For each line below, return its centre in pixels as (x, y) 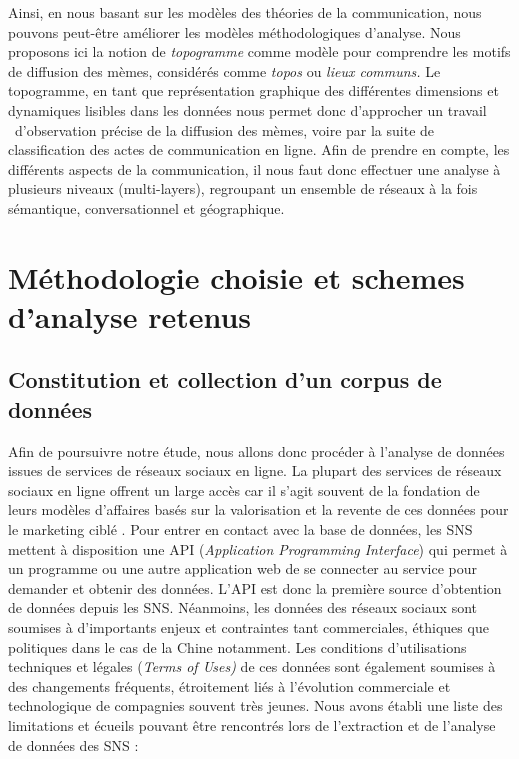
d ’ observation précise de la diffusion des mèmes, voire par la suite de (224, 129)
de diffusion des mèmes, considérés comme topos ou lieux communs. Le (224, 70)
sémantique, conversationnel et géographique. (146, 207)
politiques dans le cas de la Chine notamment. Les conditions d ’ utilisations (237, 646)
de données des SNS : (73, 744)
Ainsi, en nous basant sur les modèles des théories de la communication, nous (245, 12)
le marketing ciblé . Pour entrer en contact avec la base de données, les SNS (240, 529)
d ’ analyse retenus (130, 315)
